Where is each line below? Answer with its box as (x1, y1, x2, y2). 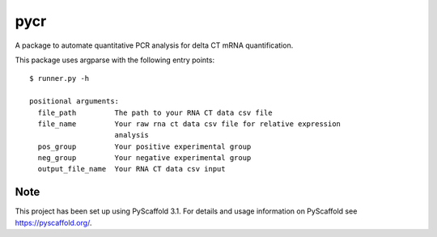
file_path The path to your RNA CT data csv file (37, 108, 273, 117)
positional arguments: (29, 97, 120, 106)
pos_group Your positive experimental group (37, 142, 252, 151)
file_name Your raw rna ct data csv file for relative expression (37, 119, 342, 129)
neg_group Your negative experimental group (37, 154, 252, 163)
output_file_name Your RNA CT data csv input (37, 164, 226, 174)
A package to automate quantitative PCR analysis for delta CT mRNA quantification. (15, 40, 294, 50)
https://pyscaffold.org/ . (15, 218, 92, 227)
